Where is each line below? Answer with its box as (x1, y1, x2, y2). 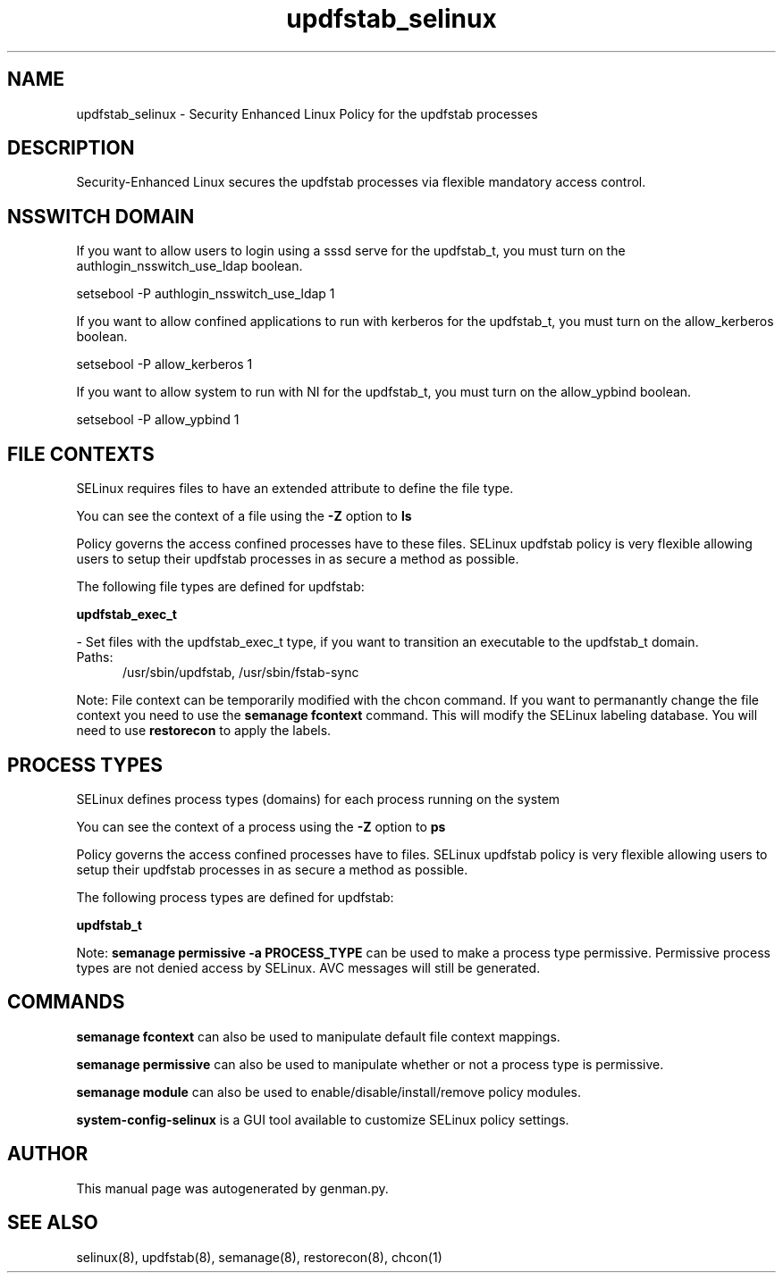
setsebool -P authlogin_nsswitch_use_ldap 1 (76, 286, 335, 302)
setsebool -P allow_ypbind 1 (76, 412, 240, 428)
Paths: (76, 649, 114, 665)
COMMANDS (7, 991, 125, 1014)
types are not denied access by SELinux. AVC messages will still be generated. (76, 959, 541, 975)
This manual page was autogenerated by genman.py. (76, 1180, 389, 1196)
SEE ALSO (7, 1211, 98, 1234)
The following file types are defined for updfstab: (76, 579, 365, 595)
